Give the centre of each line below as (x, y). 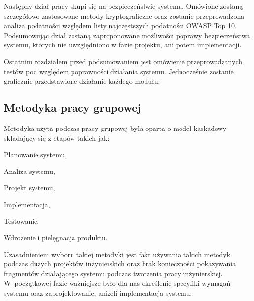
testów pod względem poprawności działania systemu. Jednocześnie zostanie (119, 71)
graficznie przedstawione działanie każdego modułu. (82, 81)
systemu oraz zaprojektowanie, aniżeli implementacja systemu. (98, 293)
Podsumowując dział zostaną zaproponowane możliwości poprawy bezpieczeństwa (127, 35)
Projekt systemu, (30, 188)
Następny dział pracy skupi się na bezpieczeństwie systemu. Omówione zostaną (124, 6)
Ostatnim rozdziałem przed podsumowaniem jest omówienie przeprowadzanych (123, 61)
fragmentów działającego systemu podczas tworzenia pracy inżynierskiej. (113, 273)
